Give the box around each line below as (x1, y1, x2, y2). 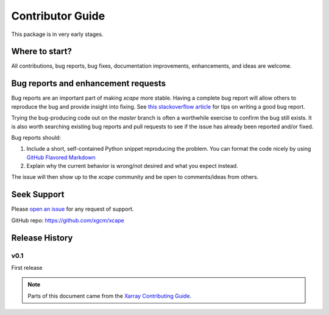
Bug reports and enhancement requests (11, 78, 166, 89)
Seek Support (11, 189, 65, 200)
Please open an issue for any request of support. (11, 205, 134, 213)
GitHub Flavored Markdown (26, 153, 96, 161)
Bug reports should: (11, 134, 61, 141)
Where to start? (11, 46, 73, 57)
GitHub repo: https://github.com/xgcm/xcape (11, 217, 124, 224)
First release (11, 264, 43, 271)
